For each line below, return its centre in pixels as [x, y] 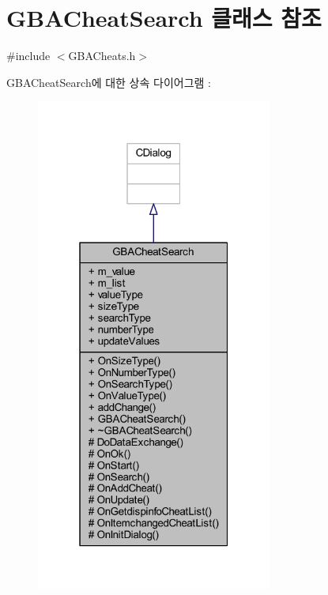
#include [28, 56]
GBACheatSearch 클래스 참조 [164, 18]
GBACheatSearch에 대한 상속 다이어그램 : [109, 82]
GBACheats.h [102, 56]
